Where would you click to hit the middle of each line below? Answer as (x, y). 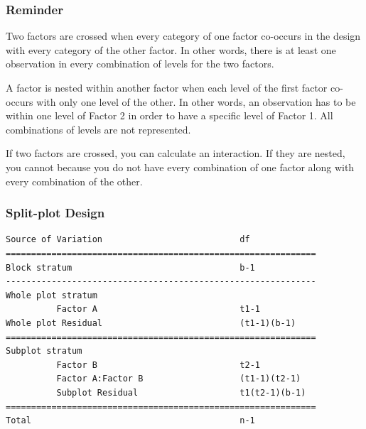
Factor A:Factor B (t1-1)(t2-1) (179, 379)
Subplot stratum (44, 351)
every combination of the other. (74, 181)
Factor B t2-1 (158, 365)
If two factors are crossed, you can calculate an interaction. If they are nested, (176, 153)
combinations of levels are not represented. (98, 129)
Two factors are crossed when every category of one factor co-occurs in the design (183, 36)
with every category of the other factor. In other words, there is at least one (171, 49)
